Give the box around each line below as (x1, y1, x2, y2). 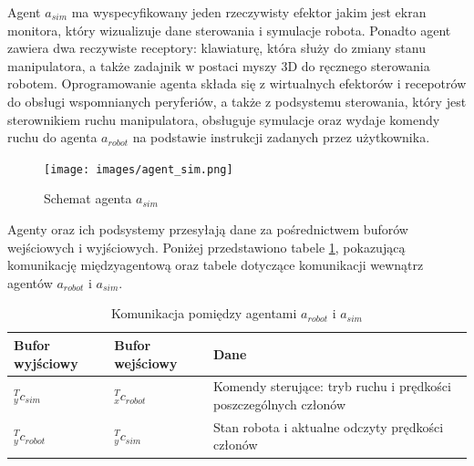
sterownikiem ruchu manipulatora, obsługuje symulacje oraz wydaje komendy (7, 109, 440, 129)
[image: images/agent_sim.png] (44, 162, 233, 176)
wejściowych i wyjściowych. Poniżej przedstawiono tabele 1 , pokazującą (7, 237, 406, 256)
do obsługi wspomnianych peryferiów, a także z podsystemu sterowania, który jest (7, 91, 467, 110)
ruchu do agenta (7, 128, 98, 147)
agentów (7, 273, 53, 292)
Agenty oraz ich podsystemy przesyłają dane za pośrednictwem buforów (7, 220, 408, 238)
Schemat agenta (44, 189, 132, 208)
